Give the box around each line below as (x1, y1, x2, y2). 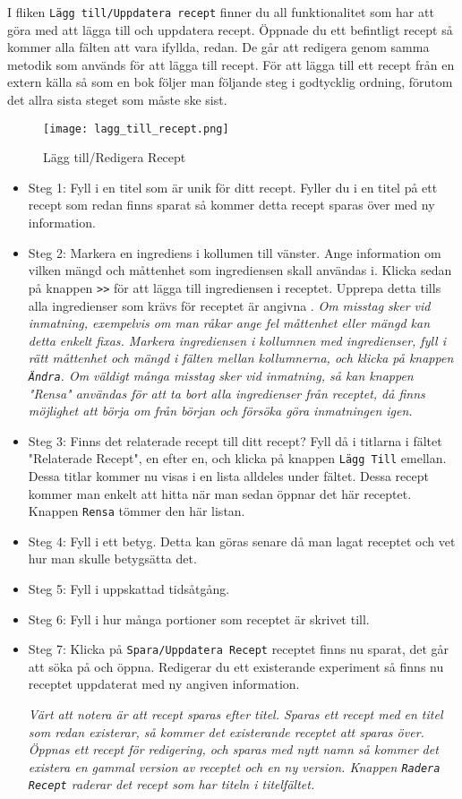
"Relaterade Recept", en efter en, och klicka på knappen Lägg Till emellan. (28, 449, 447, 468)
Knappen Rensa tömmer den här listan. (28, 502, 245, 520)
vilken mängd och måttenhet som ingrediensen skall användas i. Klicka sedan (28, 261, 452, 279)
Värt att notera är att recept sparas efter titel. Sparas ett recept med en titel (28, 705, 443, 724)
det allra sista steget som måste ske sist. (7, 90, 227, 109)
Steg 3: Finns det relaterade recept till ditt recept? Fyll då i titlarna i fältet (28, 431, 442, 450)
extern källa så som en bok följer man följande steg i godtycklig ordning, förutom (7, 73, 453, 91)
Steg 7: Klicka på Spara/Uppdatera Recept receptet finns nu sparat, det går (28, 640, 449, 658)
